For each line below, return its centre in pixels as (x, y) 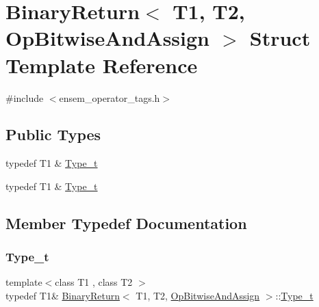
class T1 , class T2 (94, 282)
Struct (280, 38)
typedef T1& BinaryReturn (63, 296)
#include (25, 97)
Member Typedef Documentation (126, 223)
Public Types (53, 134)
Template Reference (102, 65)
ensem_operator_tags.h (110, 97)
